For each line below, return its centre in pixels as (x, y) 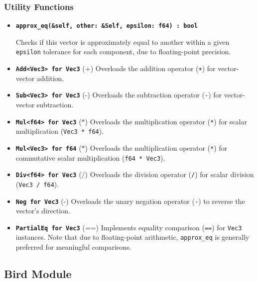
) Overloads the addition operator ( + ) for (153, 68)
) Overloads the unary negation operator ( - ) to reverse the (155, 201)
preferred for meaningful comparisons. (73, 247)
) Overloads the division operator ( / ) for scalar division (169, 174)
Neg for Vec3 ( (40, 201)
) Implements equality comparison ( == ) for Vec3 (169, 227)
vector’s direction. (43, 211)
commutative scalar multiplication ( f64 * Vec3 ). (90, 157)
